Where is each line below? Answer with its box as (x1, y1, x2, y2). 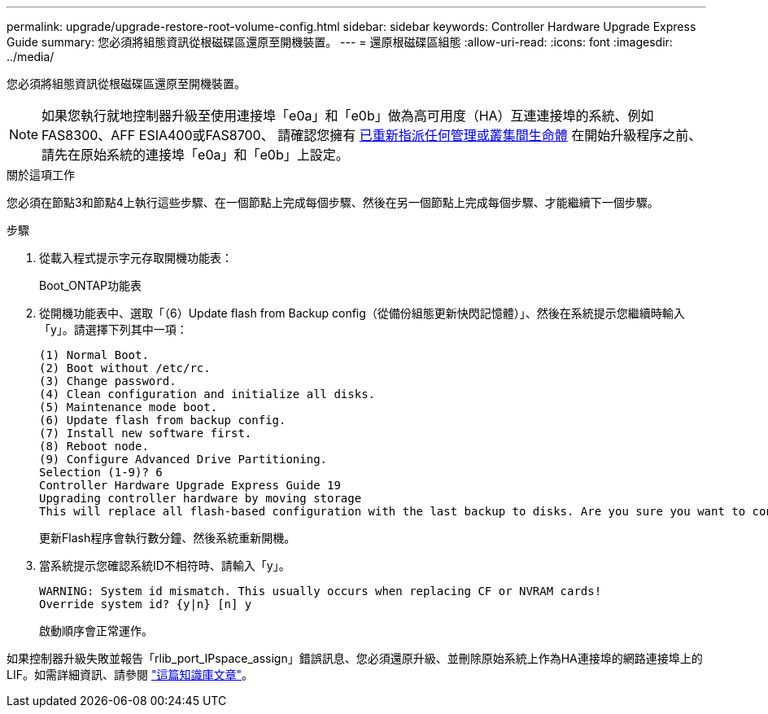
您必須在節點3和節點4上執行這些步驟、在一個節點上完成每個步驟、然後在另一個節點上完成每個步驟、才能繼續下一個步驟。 (7, 195, 659, 209)
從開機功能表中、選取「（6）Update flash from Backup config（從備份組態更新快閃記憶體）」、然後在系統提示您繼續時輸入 (39, 306, 685, 320)
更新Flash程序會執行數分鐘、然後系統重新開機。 (39, 531, 296, 545)
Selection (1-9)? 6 (39, 466, 163, 479)
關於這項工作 (7, 168, 75, 182)
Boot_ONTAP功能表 (39, 278, 142, 292)
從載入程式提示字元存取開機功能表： (39, 251, 233, 265)
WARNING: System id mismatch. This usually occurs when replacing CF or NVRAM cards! (39, 585, 602, 598)
